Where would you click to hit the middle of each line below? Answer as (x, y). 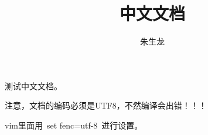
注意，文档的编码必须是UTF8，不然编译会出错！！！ (106, 105)
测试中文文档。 (33, 85)
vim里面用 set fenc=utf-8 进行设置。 (74, 125)
